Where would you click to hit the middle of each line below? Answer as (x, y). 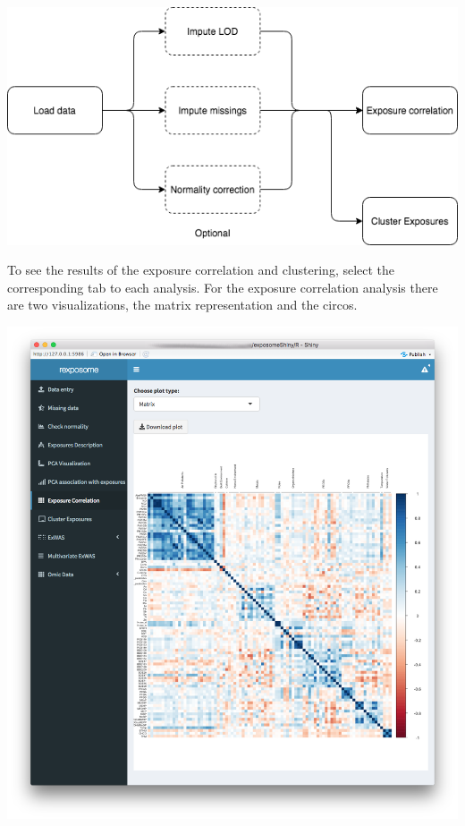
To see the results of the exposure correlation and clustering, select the (201, 270)
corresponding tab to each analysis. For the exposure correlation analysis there (223, 287)
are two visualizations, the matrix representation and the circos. (182, 305)
